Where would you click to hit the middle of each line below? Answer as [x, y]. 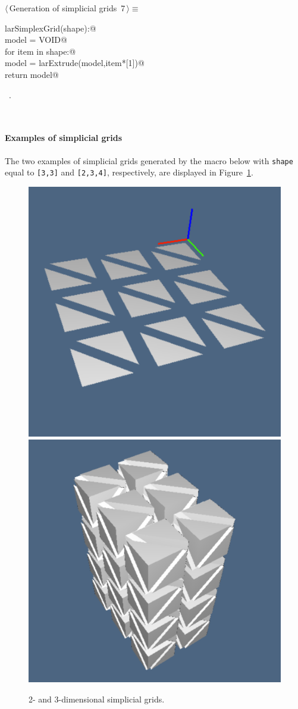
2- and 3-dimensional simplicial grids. [97, 699]
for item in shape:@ [40, 51]
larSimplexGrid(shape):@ [51, 28]
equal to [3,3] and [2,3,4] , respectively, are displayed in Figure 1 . [129, 172]
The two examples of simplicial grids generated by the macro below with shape [149, 160]
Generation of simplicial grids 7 [67, 8]
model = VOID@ [36, 40]
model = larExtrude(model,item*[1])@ [75, 63]
